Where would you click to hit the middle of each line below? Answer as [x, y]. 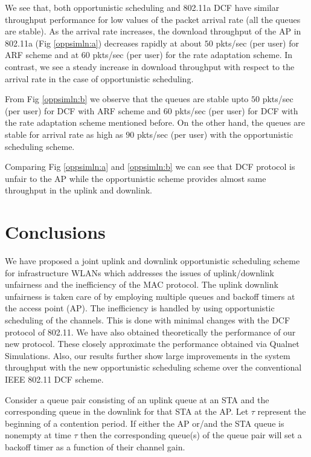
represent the [282, 411]
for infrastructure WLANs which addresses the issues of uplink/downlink [139, 272]
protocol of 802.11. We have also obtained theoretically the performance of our [150, 332]
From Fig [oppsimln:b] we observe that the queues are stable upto [127, 99]
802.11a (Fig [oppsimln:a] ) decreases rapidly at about [104, 43]
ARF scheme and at [42, 55]
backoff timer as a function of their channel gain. [95, 446]
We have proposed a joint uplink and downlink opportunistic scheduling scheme [152, 261]
